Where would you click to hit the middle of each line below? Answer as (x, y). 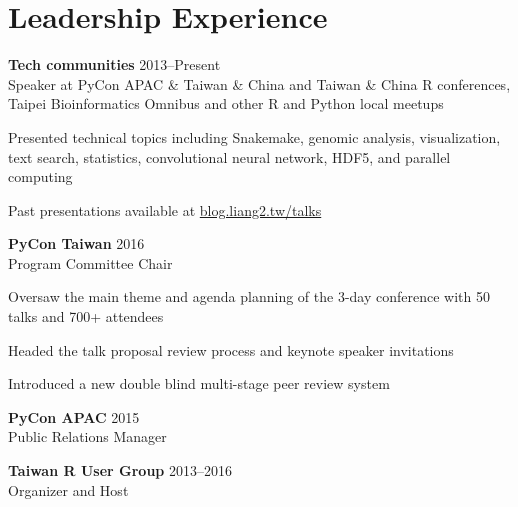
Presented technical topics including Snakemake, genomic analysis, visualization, (254, 136)
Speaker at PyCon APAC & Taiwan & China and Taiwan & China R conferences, (259, 83)
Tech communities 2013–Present (114, 64)
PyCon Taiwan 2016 (76, 243)
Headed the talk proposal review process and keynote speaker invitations (231, 349)
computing (40, 176)
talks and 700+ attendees (86, 316)
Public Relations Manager (87, 436)
